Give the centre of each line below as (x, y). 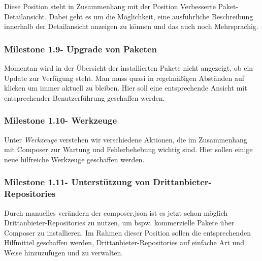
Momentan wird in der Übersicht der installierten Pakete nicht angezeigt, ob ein (129, 68)
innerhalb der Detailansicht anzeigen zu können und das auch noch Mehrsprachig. (131, 26)
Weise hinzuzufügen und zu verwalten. (64, 252)
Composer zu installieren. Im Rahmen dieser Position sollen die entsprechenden (127, 232)
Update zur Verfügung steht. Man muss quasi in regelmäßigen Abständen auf (124, 78)
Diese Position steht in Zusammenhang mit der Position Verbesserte (110, 6)
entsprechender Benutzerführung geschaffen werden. (85, 97)
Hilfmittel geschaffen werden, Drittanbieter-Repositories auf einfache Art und (124, 242)
